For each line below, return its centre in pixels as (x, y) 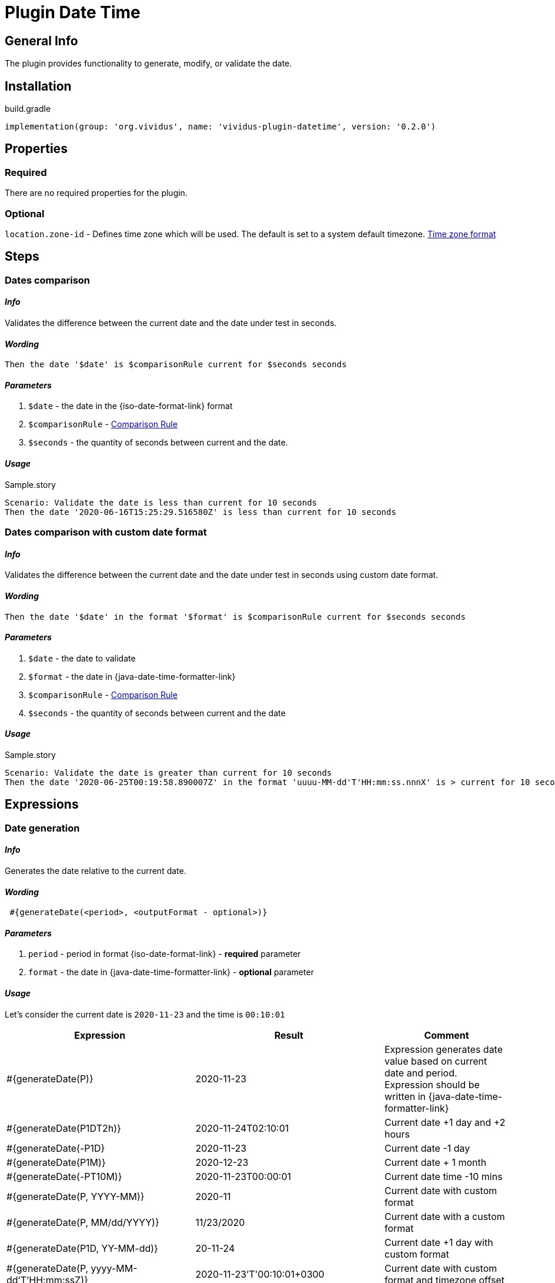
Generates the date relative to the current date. (96, 871)
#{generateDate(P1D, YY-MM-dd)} (82, 1248)
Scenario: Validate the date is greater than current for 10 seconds (168, 772)
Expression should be (432, 1084)
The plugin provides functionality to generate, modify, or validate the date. (148, 64)
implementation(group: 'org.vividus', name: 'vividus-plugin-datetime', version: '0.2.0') (220, 127)
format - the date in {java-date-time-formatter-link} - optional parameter (171, 972)
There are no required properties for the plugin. (96, 193)
